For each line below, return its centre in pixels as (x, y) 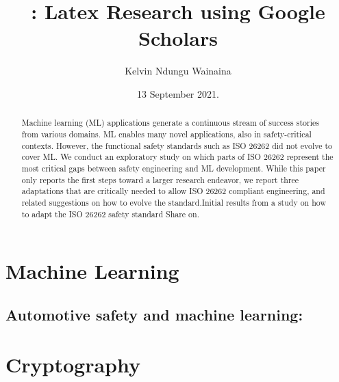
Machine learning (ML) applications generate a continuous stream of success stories (170, 123)
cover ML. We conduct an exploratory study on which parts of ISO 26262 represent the (177, 157)
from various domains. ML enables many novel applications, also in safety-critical (166, 134)
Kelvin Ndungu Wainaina (178, 71)
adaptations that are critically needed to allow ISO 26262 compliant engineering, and (173, 191)
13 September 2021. (178, 93)
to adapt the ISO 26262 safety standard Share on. (110, 214)
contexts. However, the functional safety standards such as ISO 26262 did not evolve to (177, 145)
